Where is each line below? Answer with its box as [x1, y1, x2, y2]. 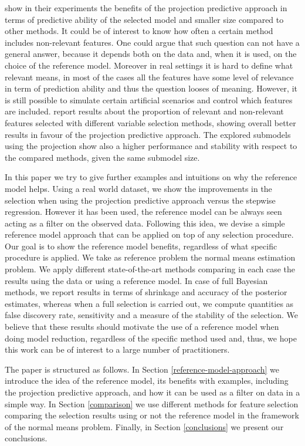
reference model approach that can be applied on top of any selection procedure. [5, 228, 294, 241]
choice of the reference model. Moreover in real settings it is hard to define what [5, 59, 293, 71]
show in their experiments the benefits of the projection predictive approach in [5, 2, 287, 13]
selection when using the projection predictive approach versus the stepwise [5, 194, 276, 206]
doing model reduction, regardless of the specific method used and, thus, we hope [5, 332, 297, 344]
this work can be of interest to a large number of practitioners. [5, 343, 230, 356]
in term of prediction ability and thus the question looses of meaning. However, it [5, 82, 297, 94]
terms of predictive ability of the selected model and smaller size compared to [5, 13, 284, 25]
